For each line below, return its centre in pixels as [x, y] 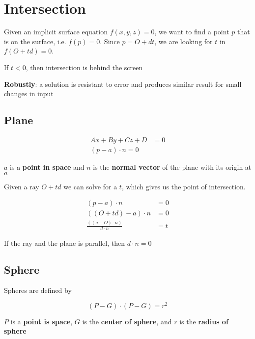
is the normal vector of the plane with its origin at [172, 167]
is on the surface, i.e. [35, 41]
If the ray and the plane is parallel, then [64, 243]
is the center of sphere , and [127, 321]
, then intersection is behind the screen [84, 67]
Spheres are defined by [38, 290]
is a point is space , [42, 321]
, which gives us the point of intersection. [184, 186]
